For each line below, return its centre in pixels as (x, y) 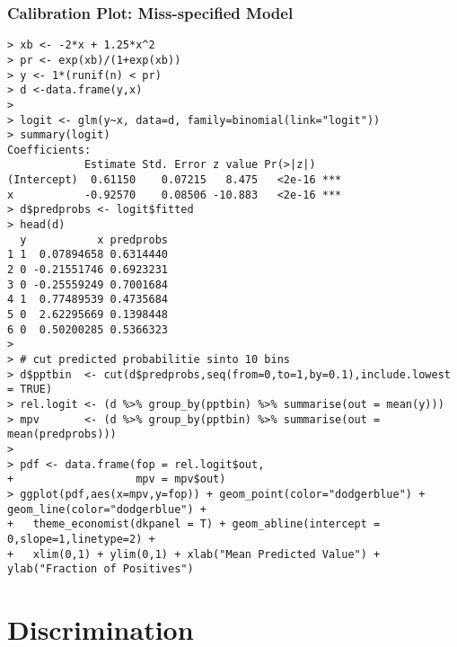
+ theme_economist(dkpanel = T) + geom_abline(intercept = (194, 524)
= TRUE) (30, 390)
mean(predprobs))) (62, 434)
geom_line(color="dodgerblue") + (107, 509)
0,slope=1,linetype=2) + (81, 539)
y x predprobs (94, 239)
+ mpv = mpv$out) (117, 479)
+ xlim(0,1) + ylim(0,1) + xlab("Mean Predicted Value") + (194, 554)
